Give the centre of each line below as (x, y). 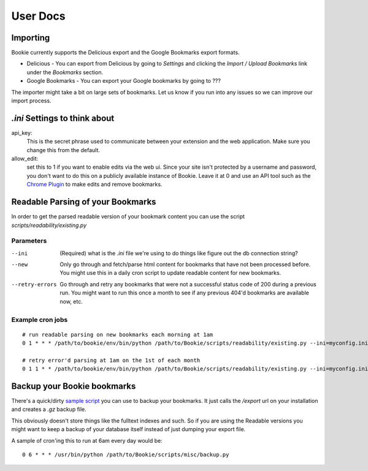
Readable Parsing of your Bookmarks (84, 202)
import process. (31, 101)
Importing (31, 38)
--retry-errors (34, 284)
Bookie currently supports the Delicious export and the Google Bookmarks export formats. (125, 53)
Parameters (29, 241)
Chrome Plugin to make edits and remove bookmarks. (94, 185)
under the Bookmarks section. (65, 72)
